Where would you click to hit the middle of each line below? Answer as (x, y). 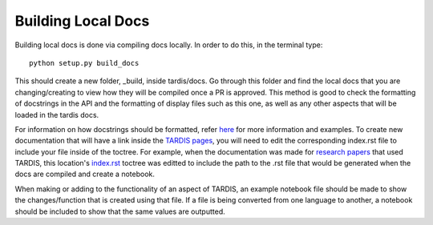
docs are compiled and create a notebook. (85, 174)
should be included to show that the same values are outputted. (120, 211)
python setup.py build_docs (84, 63)
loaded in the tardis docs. (57, 115)
